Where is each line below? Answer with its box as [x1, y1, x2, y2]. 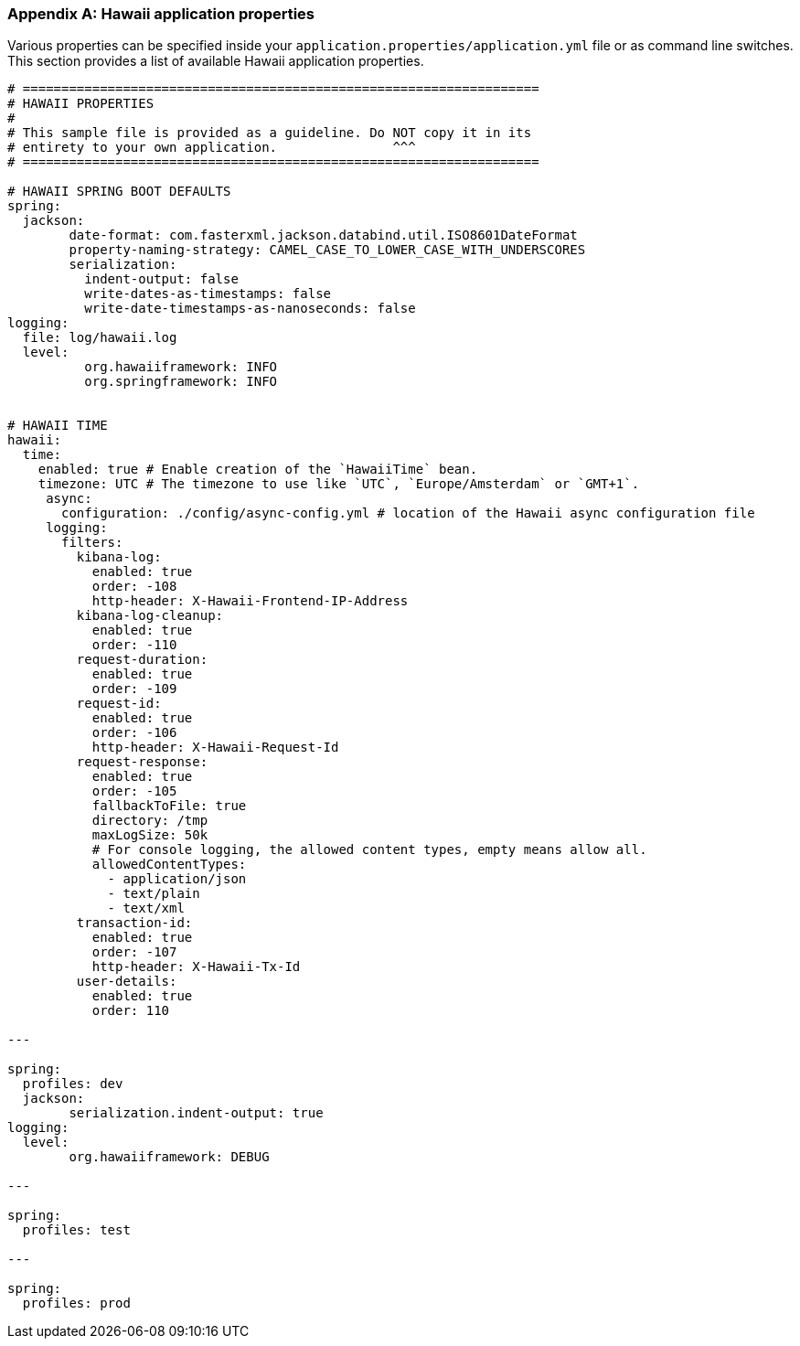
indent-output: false [84, 272, 239, 287]
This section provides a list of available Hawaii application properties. [7, 53, 424, 69]
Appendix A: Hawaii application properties [7, 5, 315, 23]
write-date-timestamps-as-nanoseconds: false [84, 301, 416, 316]
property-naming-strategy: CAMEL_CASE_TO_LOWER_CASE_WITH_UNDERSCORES [69, 242, 586, 258]
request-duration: [76, 652, 208, 668]
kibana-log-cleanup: [76, 608, 224, 624]
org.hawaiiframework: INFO [84, 359, 278, 375]
